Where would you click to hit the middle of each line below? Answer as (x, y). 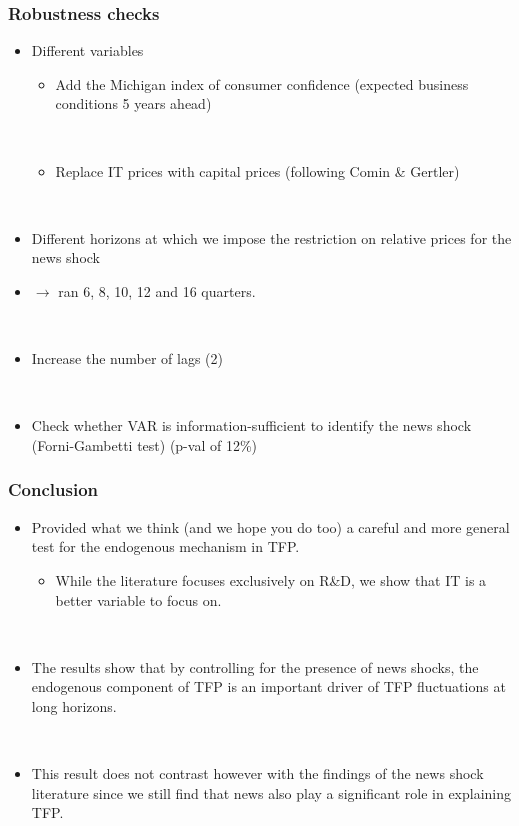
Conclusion (53, 489)
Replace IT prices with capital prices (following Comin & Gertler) (257, 170)
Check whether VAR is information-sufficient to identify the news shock (251, 425)
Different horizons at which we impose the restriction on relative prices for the (271, 237)
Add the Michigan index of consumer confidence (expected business (262, 83)
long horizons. (74, 705)
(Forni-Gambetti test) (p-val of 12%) (144, 444)
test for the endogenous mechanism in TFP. (165, 546)
